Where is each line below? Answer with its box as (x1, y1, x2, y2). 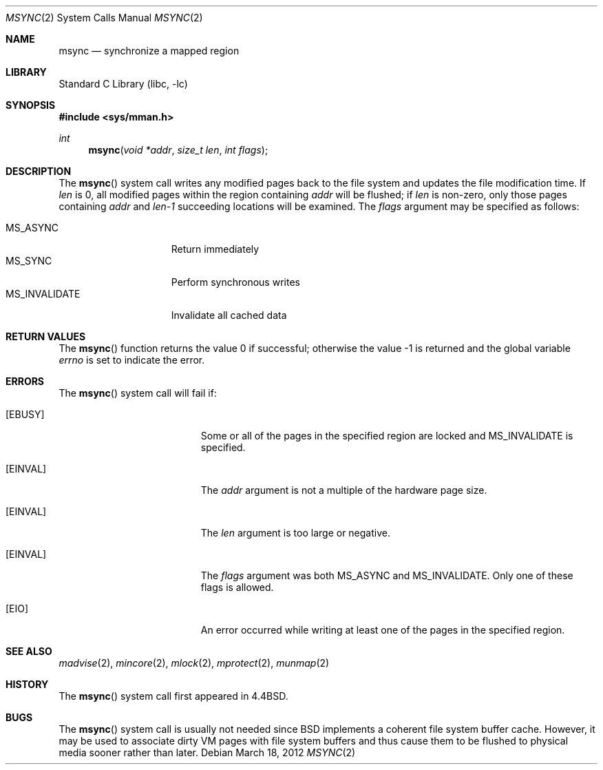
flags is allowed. (200, 581, 274, 593)
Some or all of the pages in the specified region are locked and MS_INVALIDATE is (200, 430, 573, 441)
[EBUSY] (6, 408, 45, 420)
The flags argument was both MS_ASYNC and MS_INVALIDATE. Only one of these (200, 570, 573, 581)
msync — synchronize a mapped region (59, 45, 240, 56)
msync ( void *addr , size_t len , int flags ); (88, 144, 268, 156)
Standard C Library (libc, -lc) (59, 78, 188, 90)
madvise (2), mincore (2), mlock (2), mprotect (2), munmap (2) (59, 657, 330, 669)
